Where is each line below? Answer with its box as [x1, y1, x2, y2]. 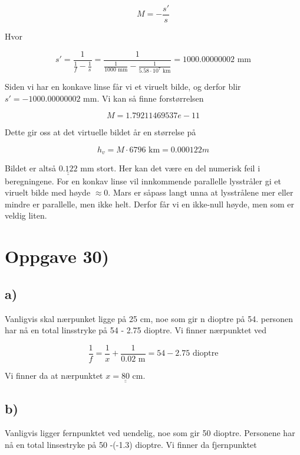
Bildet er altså [5, 162, 57, 174]
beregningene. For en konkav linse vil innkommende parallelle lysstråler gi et [5, 174, 281, 187]
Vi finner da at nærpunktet [5, 369, 103, 381]
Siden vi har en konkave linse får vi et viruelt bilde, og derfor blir [5, 80, 241, 92]
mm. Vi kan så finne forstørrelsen [83, 92, 204, 104]
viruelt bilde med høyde [5, 186, 91, 199]
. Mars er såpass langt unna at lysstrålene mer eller [108, 186, 294, 199]
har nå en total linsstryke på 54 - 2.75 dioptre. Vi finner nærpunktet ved [5, 324, 267, 336]
